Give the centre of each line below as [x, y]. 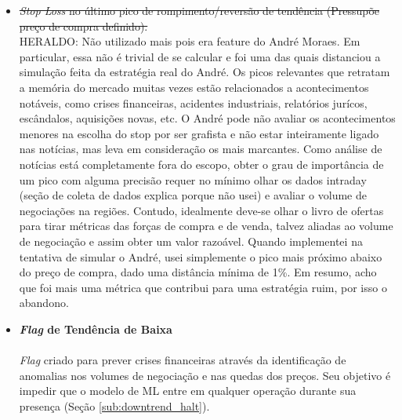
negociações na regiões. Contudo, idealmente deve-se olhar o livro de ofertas [201, 210]
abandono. [44, 303]
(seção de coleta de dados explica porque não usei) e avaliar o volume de [193, 195]
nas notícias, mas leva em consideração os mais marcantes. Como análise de [201, 149]
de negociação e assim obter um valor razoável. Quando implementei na [191, 241]
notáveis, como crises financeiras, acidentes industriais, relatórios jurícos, [193, 102]
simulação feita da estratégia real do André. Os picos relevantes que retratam [205, 72]
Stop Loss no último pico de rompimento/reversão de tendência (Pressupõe [199, 10]
